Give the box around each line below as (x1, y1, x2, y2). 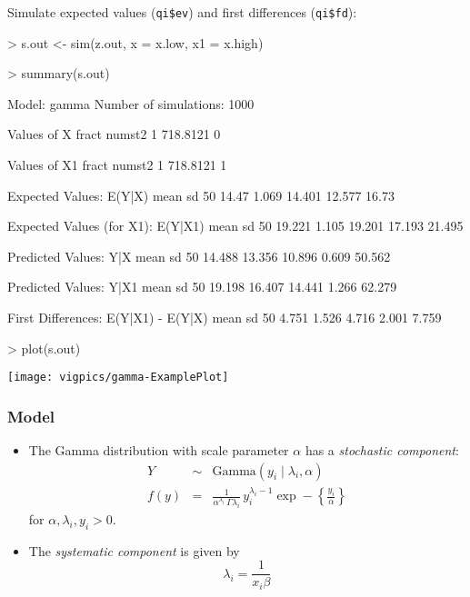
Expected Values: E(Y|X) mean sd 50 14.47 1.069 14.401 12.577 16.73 (7, 185, 395, 204)
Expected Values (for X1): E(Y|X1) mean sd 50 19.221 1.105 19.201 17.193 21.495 (7, 216, 464, 235)
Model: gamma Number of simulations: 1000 (7, 94, 255, 113)
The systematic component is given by (28, 541, 240, 560)
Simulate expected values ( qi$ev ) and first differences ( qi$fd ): (7, 3, 357, 21)
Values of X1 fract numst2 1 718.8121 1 (7, 155, 227, 174)
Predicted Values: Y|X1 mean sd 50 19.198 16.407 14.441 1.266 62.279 (7, 277, 397, 296)
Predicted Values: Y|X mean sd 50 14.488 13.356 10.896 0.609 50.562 (7, 246, 391, 265)
